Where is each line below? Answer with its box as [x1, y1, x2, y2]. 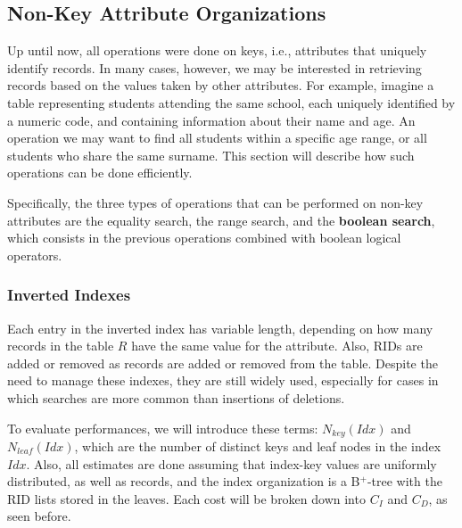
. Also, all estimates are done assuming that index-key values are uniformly [26, 454, 437, 473]
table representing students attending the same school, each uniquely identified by [7, 93, 456, 111]
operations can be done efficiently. [7, 163, 193, 182]
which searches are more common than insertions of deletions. [7, 388, 345, 407]
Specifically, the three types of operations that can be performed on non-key [7, 193, 424, 211]
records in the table [7, 336, 114, 355]
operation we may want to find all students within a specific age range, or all [7, 128, 427, 147]
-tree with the [367, 472, 442, 491]
